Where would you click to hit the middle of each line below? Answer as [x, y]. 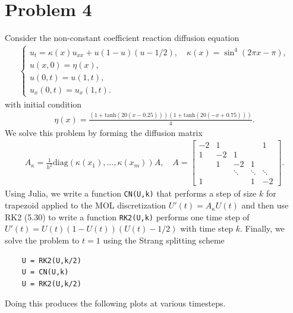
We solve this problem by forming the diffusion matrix [104, 132]
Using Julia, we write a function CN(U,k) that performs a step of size [131, 193]
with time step [207, 228]
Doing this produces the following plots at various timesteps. [115, 303]
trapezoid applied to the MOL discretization [86, 205]
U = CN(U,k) [45, 272]
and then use [265, 205]
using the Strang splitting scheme [164, 240]
